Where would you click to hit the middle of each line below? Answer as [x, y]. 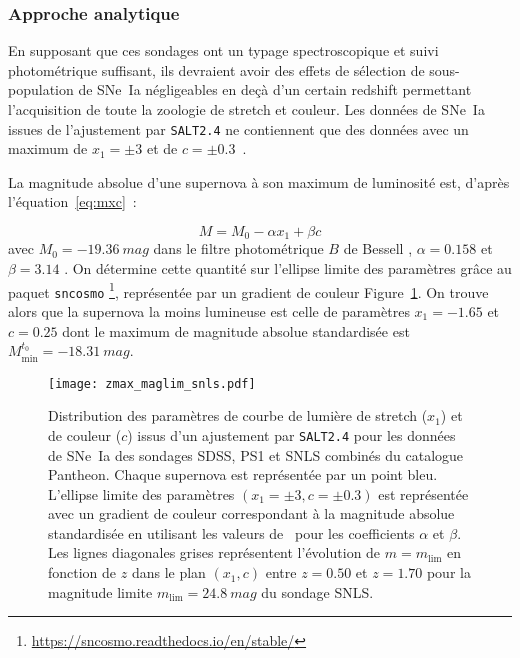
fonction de [82, 572]
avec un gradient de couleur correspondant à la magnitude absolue [251, 513]
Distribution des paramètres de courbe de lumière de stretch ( [238, 415]
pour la [448, 572]
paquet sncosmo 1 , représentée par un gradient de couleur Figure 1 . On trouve [248, 290]
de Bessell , [378, 248]
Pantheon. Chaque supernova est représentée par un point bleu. [243, 474]
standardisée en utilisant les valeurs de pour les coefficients [231, 532]
